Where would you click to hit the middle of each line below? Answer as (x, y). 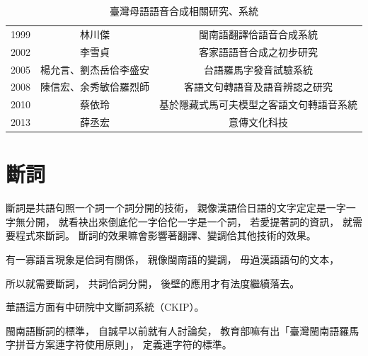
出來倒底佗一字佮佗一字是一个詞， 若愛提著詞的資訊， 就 (220, 221)
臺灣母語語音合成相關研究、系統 (184, 11)
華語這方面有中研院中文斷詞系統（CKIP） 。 (105, 307)
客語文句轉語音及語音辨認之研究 (258, 87)
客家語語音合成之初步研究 (258, 51)
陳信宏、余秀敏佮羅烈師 (95, 87)
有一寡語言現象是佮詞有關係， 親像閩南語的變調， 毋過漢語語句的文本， (173, 259)
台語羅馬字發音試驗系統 (258, 69)
